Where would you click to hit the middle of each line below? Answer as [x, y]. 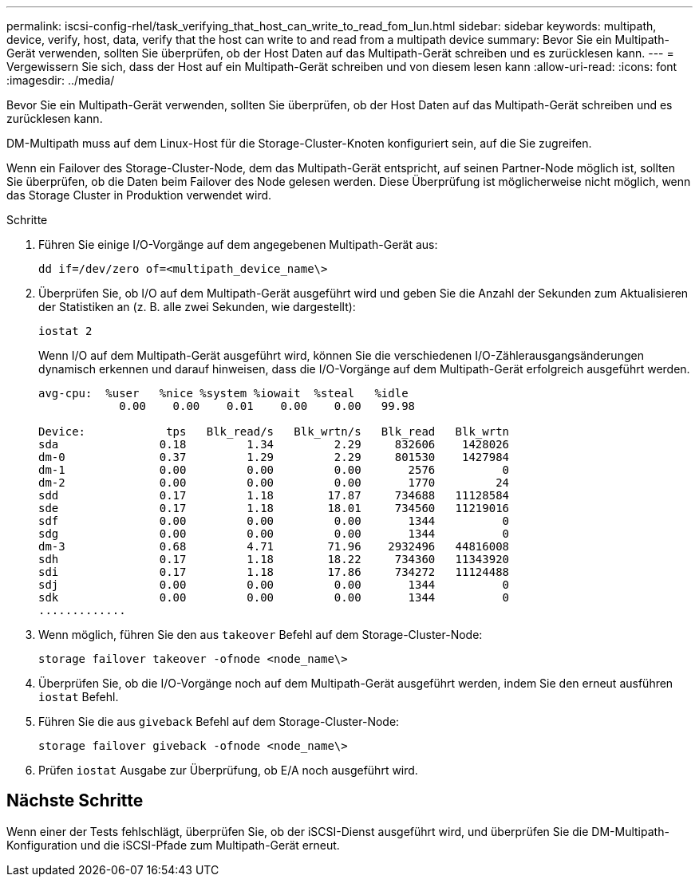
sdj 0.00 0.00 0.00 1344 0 [274, 585]
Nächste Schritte [75, 801]
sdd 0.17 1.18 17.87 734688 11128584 [274, 495]
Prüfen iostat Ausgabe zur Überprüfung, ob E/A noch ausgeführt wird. [228, 770]
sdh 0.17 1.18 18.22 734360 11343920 [274, 559]
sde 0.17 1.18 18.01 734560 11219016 [274, 508]
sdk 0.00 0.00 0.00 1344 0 [274, 597]
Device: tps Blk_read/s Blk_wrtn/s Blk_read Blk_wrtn [274, 432]
